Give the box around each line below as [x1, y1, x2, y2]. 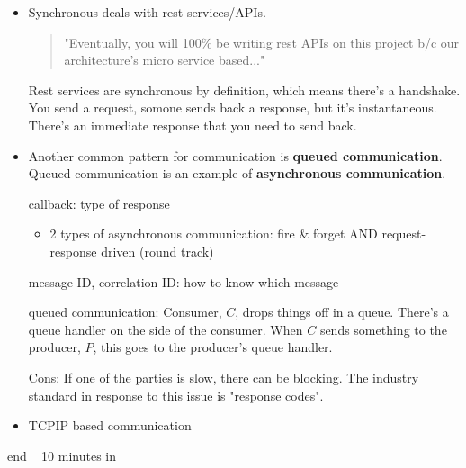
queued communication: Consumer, [28, 302, 222, 321]
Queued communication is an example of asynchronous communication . [28, 164, 446, 183]
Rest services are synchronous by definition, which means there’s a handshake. [28, 80, 461, 99]
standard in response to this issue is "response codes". [28, 385, 324, 404]
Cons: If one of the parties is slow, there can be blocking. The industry [28, 367, 419, 386]
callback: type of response [28, 193, 170, 212]
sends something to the [319, 319, 447, 338]
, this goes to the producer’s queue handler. [93, 337, 333, 356]
